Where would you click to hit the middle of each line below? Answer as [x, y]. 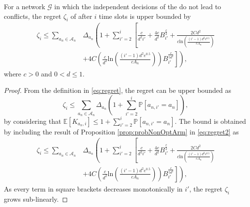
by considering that [33, 121]
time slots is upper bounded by [145, 16]
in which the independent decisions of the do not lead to [138, 6]
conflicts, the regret [33, 16]
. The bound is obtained [210, 121]
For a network [25, 6]
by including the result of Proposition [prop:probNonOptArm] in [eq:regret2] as [121, 131]
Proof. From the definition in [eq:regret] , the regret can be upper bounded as [118, 90]
